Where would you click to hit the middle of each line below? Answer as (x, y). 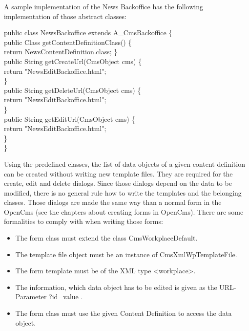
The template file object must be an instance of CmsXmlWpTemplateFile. (126, 254)
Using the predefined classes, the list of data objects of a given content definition (124, 164)
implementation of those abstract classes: (65, 16)
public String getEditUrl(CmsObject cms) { (70, 119)
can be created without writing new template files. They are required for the (118, 173)
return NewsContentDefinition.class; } (61, 52)
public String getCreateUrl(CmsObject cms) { (73, 61)
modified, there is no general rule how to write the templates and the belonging (123, 192)
